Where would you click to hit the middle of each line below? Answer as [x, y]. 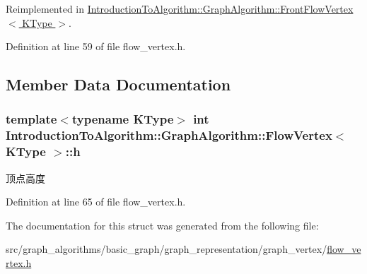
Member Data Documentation [118, 84]
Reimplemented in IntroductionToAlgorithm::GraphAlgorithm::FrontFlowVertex [180, 8]
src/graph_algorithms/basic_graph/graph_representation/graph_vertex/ [167, 249]
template [31, 119]
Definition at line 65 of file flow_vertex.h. [96, 202]
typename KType [123, 119]
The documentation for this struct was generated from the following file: [162, 225]
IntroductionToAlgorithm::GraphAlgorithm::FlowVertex [169, 135]
